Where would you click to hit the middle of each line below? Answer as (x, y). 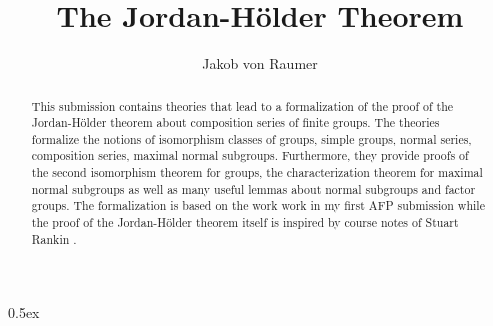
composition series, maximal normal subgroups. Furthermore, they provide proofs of (250, 155)
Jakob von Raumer (260, 63)
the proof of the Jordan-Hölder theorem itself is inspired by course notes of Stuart (245, 222)
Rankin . (54, 238)
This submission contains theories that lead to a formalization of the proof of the (242, 105)
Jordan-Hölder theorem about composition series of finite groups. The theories (235, 122)
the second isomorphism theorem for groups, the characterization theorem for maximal (257, 172)
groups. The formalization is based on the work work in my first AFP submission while (258, 205)
